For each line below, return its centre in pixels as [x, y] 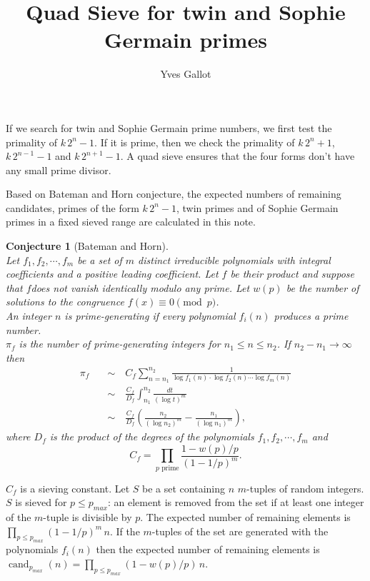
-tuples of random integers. [305, 488]
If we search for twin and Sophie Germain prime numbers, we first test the [169, 127]
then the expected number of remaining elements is [208, 549]
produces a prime [311, 316]
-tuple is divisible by [87, 516]
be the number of [322, 287]
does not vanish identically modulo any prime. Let [140, 287]
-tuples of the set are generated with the [240, 531]
